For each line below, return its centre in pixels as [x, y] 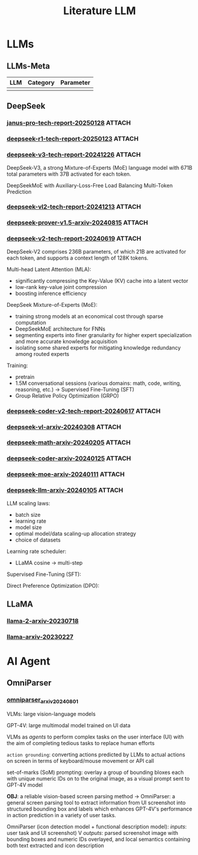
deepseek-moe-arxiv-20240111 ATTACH [66, 474]
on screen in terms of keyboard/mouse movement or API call [80, 760]
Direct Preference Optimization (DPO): [53, 585]
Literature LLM [100, 11]
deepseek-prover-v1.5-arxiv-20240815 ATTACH [77, 223]
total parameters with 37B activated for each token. [69, 174]
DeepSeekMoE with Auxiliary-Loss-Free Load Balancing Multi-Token [90, 185]
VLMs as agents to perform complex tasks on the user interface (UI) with [95, 737]
